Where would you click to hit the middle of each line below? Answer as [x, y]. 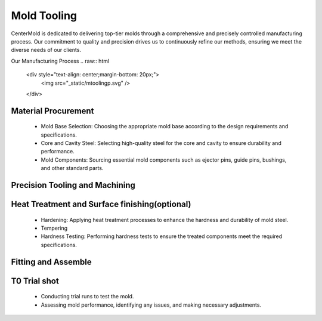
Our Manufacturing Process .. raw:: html [60, 61]
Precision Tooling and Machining [73, 185]
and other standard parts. [72, 168]
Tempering [54, 228]
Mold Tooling [44, 16]
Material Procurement [52, 111]
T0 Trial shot [35, 281]
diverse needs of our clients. [46, 50]
